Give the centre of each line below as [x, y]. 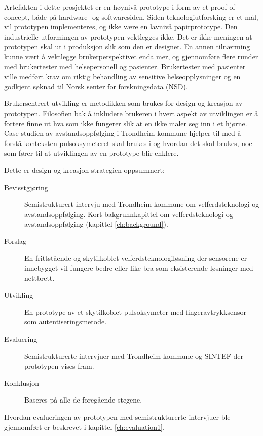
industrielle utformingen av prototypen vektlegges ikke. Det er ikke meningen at [128, 36]
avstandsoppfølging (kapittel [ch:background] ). [96, 224]
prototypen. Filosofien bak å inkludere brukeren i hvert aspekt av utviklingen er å [131, 113]
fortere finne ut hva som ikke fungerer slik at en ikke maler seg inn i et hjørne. [126, 123]
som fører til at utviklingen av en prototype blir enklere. [91, 153]
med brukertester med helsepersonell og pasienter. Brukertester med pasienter [125, 66]
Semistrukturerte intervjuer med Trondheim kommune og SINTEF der [134, 356]
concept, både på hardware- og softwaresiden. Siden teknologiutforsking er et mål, [131, 16]
